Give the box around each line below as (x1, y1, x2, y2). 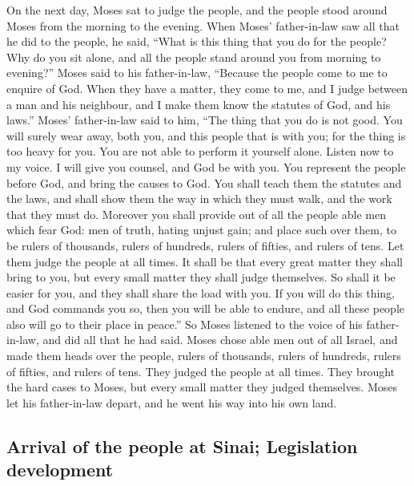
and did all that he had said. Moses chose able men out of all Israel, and (42, 331, 398, 348)
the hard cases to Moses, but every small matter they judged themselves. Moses (6, 379, 398, 395)
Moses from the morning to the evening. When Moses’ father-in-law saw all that (6, 17, 400, 34)
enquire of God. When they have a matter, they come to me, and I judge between (6, 79, 408, 96)
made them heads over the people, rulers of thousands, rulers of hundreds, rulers (6, 347, 401, 364)
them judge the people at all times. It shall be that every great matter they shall (6, 253, 403, 269)
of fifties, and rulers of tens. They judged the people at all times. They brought (6, 362, 396, 379)
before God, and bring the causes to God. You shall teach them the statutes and (6, 174, 402, 191)
